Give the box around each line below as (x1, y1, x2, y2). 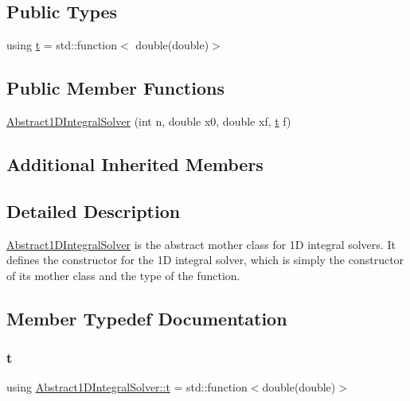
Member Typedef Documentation (6, 306, 287, 330)
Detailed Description (6, 198, 181, 223)
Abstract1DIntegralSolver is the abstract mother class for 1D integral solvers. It (6, 236, 396, 252)
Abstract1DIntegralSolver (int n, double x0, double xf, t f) (6, 113, 291, 129)
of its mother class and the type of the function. (6, 267, 240, 283)
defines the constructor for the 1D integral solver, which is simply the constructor (6, 251, 404, 268)
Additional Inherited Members (6, 151, 264, 176)
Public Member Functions (6, 76, 225, 100)
